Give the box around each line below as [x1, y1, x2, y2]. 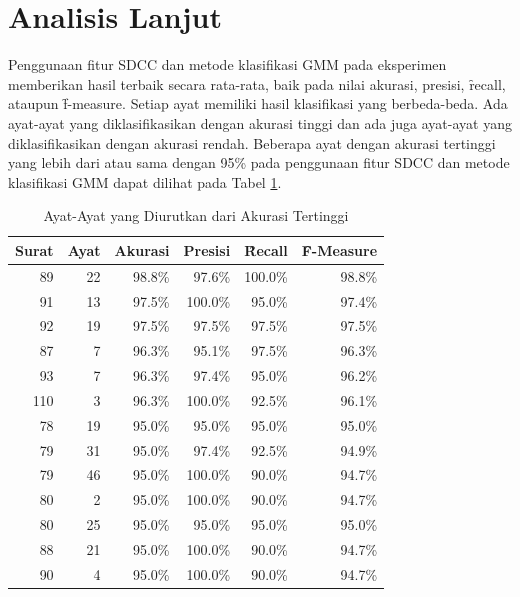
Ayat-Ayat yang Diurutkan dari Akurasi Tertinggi [43, 205, 349, 226]
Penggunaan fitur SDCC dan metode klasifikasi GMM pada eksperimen [8, 54, 447, 75]
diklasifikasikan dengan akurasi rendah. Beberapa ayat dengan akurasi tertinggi [8, 132, 496, 153]
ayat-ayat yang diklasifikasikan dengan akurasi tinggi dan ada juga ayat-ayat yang [8, 112, 512, 133]
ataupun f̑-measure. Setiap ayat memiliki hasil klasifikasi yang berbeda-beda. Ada [8, 93, 508, 114]
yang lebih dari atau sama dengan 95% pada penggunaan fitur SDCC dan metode [8, 152, 510, 173]
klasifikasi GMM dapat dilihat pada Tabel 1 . [8, 171, 282, 192]
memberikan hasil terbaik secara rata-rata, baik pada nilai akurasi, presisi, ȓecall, [8, 73, 506, 94]
